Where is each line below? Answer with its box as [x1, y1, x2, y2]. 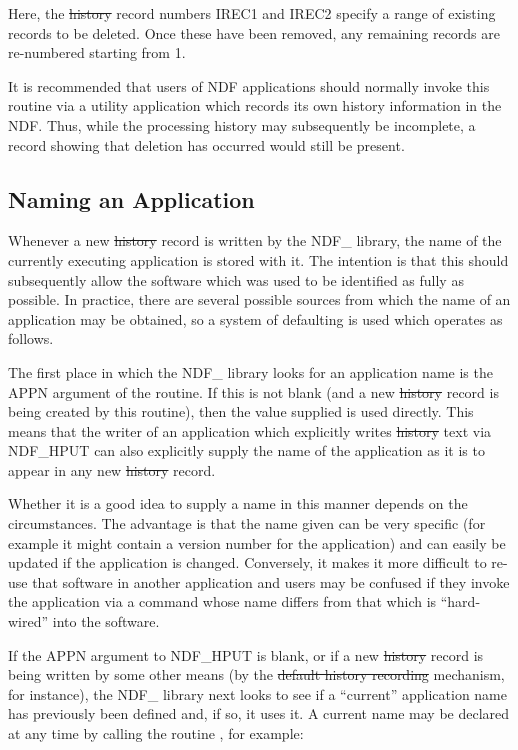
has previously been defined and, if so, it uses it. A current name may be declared [8, 703, 510, 724]
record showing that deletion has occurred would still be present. [8, 134, 405, 155]
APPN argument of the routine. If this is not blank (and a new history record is [8, 381, 499, 402]
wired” [8, 611, 49, 632]
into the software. [52, 611, 160, 632]
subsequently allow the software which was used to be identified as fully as [8, 269, 464, 290]
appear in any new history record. [8, 459, 216, 480]
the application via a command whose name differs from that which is [8, 591, 437, 612]
